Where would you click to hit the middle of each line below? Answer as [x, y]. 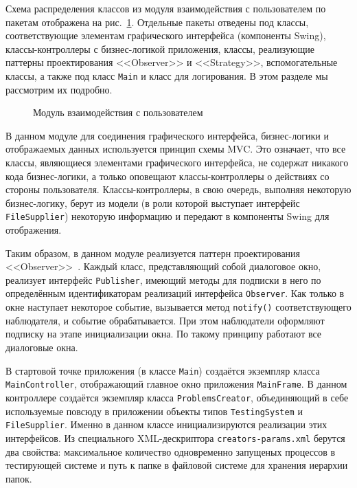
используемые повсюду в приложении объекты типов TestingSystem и [154, 411]
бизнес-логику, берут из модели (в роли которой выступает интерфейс [153, 202]
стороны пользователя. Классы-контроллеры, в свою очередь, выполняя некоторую [178, 189]
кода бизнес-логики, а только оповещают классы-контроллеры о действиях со [168, 176]
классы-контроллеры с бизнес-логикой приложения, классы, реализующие [160, 48]
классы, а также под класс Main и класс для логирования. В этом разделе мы [167, 75]
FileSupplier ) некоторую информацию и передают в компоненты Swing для [168, 216]
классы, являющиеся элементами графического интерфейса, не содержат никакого [177, 162]
